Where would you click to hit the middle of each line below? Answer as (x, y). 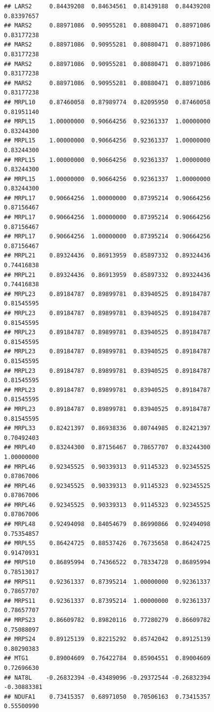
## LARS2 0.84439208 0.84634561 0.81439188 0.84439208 (107, 6)
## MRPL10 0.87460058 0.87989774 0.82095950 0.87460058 (107, 102)
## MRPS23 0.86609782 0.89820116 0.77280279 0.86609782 (107, 620)
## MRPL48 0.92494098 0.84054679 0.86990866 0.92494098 (107, 524)
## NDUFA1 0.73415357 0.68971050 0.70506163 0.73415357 (107, 697)
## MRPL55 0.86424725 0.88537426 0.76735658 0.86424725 (107, 543)
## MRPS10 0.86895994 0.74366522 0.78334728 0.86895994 (107, 563)
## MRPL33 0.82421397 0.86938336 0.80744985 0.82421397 (107, 428)
